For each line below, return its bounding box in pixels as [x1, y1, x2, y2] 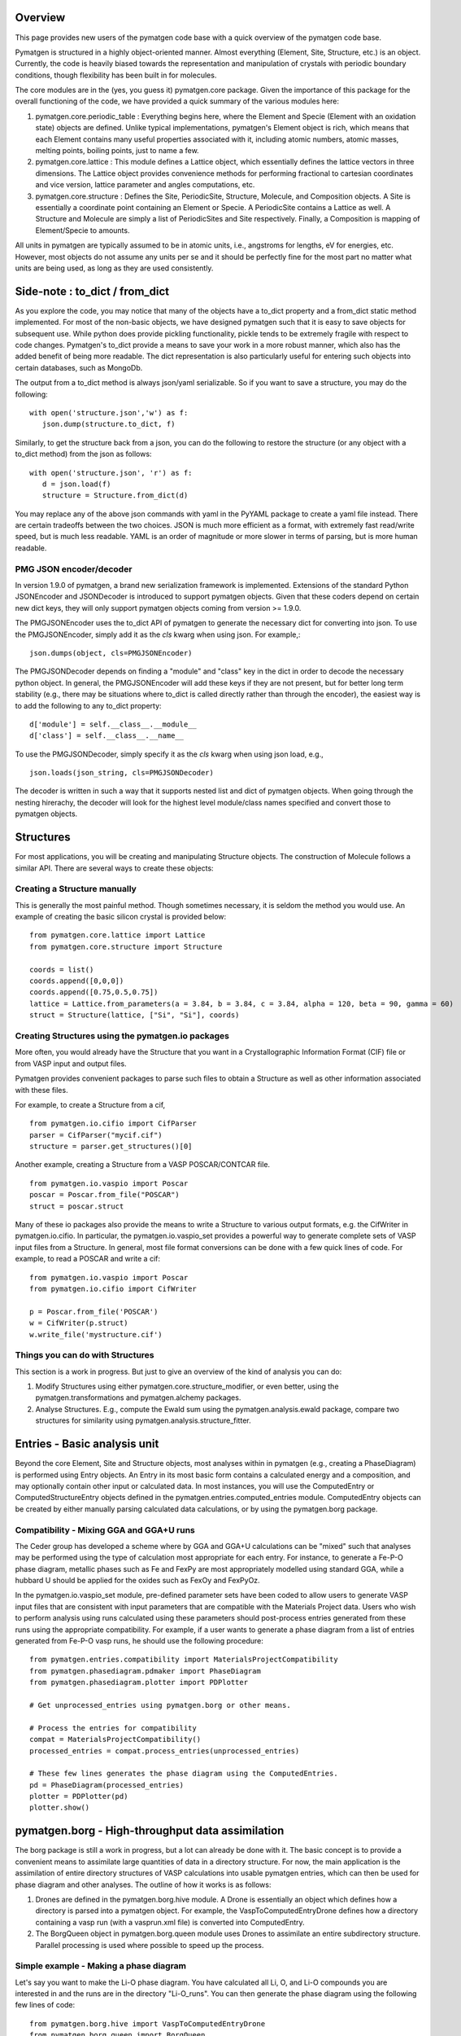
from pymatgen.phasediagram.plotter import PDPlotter [29, 1678, 248, 1687]
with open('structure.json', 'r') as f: [29, 468, 193, 477]
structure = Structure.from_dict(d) [41, 491, 189, 500]
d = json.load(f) [41, 479, 111, 489]
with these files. [15, 1085, 68, 1095]
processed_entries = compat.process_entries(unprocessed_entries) [29, 1746, 300, 1755]
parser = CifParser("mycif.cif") [29, 1130, 163, 1139]
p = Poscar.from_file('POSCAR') [29, 1307, 159, 1316]
